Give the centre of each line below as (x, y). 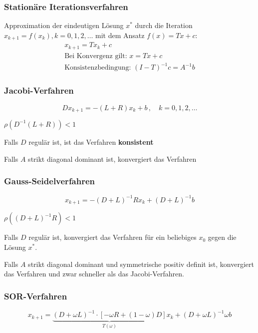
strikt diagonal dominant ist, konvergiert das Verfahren (112, 158)
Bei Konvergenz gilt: (96, 56)
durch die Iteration (164, 25)
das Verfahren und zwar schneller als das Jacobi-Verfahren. (94, 274)
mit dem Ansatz (120, 35)
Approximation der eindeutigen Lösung (64, 25)
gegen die (222, 237)
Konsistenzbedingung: (98, 68)
